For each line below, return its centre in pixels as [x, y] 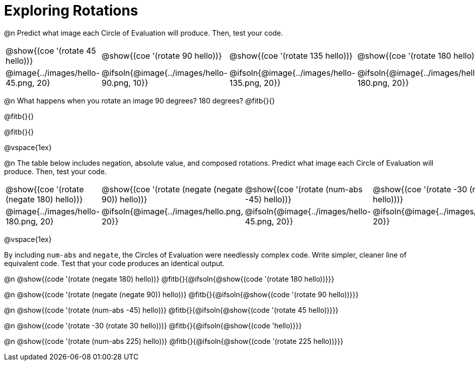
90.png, [116, 83]
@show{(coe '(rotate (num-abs [304, 189]
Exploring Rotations [71, 11]
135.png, [246, 83]
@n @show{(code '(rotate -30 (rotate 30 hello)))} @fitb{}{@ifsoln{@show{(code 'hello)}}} [153, 325]
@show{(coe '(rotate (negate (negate [172, 189]
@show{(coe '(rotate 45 [51, 50]
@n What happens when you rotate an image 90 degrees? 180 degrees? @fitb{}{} [140, 100]
